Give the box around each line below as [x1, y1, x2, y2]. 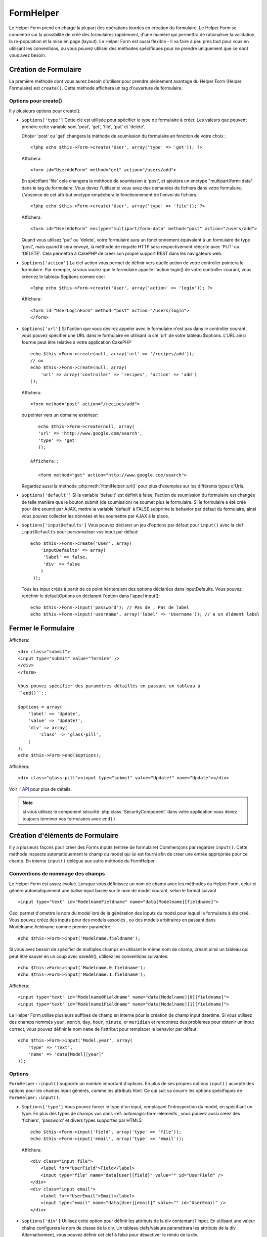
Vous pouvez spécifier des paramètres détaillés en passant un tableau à [18, 683, 201, 689]
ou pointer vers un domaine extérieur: [21, 412, 98, 418]
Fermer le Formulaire [9, 624, 75, 633]
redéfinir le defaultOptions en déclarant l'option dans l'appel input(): [21, 593, 160, 599]
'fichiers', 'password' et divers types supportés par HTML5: [21, 1117, 143, 1123]
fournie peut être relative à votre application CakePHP [21, 339, 131, 345]
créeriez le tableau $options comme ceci [21, 274, 105, 280]
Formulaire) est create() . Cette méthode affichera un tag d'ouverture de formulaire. [9, 85, 183, 91]
